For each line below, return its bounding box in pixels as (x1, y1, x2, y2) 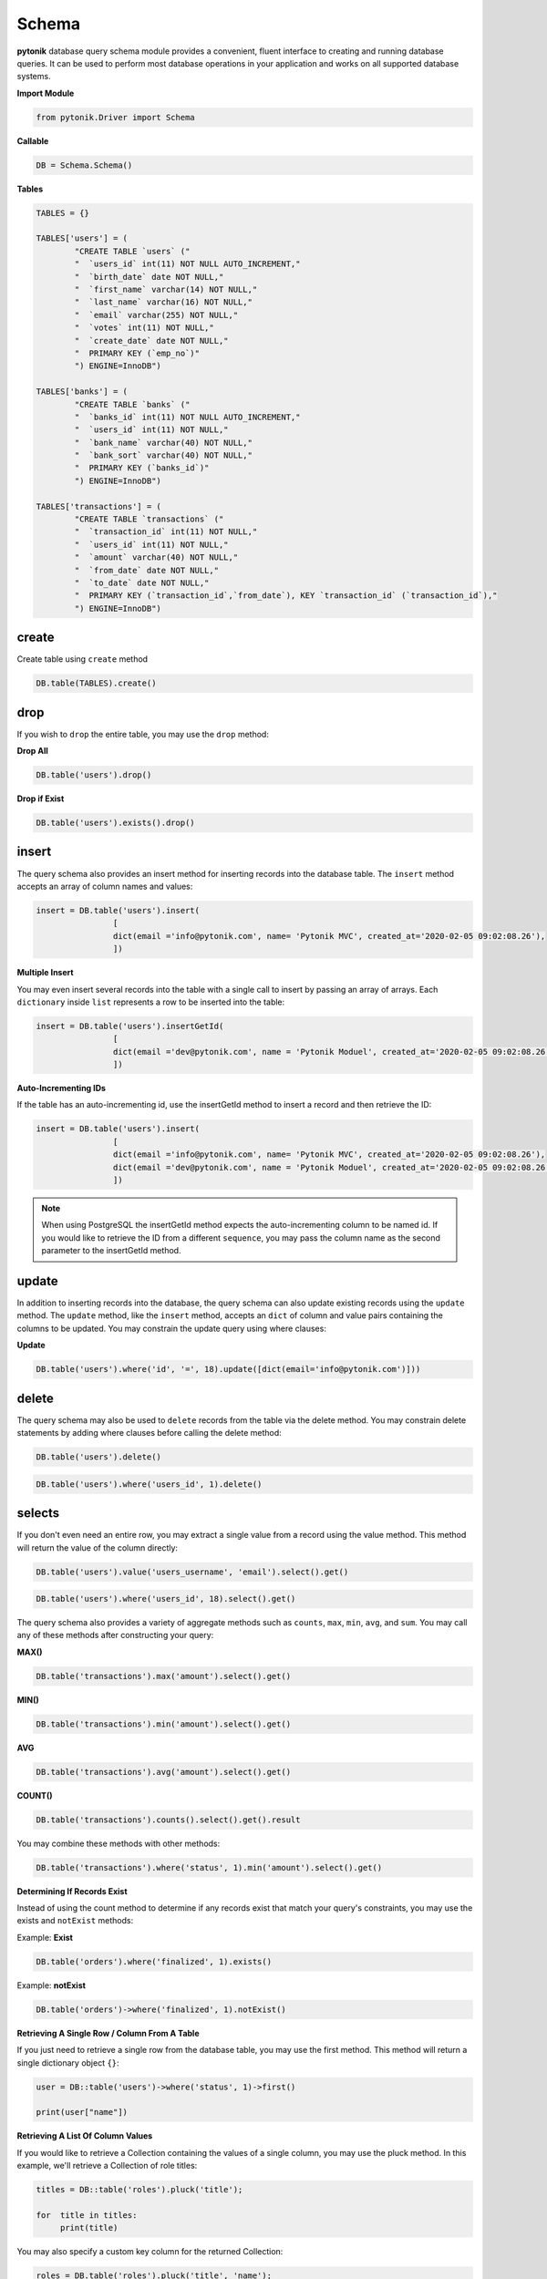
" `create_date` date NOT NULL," (74, 335, 229, 345)
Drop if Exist (16, 793, 65, 804)
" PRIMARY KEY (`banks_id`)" (74, 463, 210, 473)
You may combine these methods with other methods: (16, 1838, 221, 1849)
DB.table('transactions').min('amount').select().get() (36, 1718, 292, 1729)
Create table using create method (16, 654, 149, 665)
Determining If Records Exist (16, 1885, 128, 1896)
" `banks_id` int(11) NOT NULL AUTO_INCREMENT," (74, 411, 301, 422)
